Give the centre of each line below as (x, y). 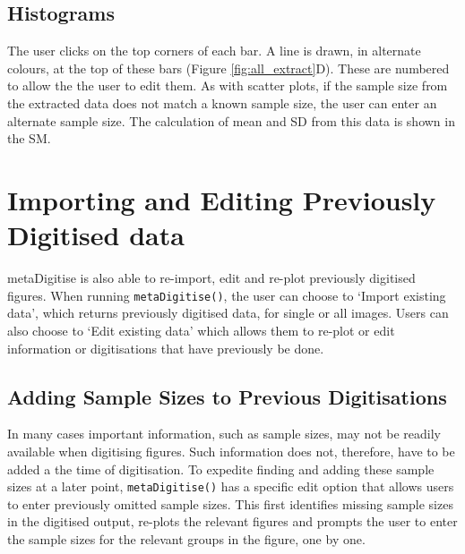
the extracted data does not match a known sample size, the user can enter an (222, 102)
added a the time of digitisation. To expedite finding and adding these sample (221, 469)
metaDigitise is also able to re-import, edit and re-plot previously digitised (211, 278)
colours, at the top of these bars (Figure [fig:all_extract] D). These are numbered (228, 68)
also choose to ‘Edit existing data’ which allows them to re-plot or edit (201, 330)
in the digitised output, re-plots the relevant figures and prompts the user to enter (232, 521)
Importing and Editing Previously (222, 199)
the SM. (29, 138)
